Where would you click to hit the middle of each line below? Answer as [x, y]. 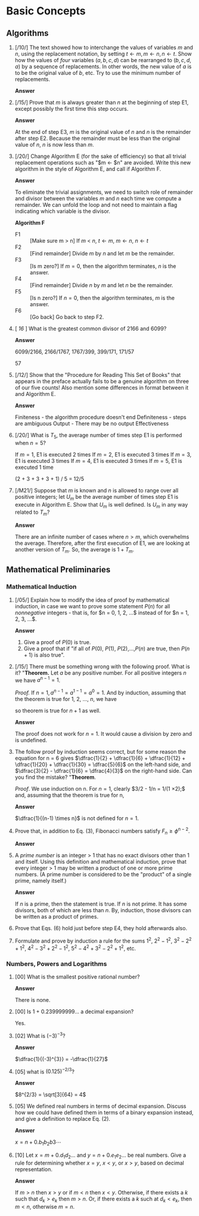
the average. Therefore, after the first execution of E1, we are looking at [102, 543]
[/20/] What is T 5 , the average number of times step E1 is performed [98, 436]
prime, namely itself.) [41, 881]
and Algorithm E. [35, 394]
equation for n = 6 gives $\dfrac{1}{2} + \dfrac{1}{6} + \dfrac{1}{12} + [100, 758]
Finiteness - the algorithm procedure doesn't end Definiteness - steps [100, 417]
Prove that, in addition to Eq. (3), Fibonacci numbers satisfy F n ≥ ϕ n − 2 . [102, 831]
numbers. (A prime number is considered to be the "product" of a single [103, 874]
